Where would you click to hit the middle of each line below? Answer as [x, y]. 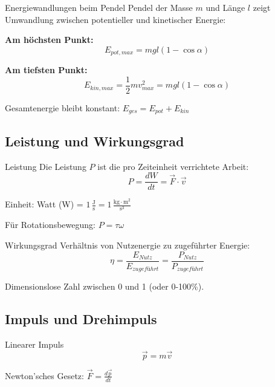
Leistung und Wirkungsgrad [95, 141]
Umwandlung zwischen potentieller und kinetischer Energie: [115, 19]
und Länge [225, 7]
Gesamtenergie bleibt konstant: [63, 107]
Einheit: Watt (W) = [44, 204]
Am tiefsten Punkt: [46, 70]
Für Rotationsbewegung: [50, 225]
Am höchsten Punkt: [49, 40]
